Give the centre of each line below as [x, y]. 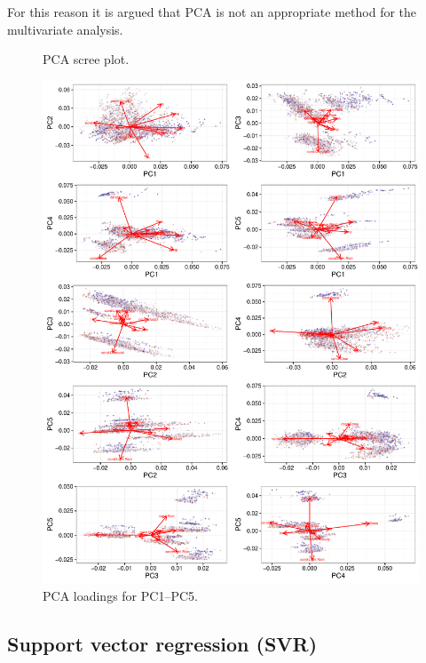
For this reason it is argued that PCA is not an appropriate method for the [212, 12]
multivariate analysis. [65, 29]
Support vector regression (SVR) [162, 643]
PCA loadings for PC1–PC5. [120, 595]
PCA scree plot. [86, 59]
